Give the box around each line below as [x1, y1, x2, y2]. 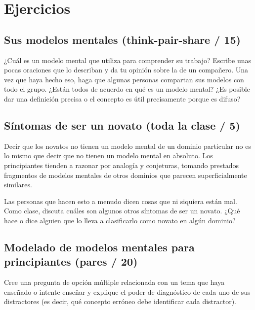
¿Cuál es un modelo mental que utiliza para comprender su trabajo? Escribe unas [4, 55, 252, 65]
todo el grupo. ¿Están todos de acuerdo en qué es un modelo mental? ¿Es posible [4, 84, 250, 94]
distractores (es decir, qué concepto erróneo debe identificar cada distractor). [4, 296, 236, 307]
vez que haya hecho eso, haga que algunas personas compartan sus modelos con [4, 74, 244, 84]
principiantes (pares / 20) [4, 254, 138, 269]
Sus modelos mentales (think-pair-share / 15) [4, 32, 241, 47]
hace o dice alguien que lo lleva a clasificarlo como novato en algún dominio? [4, 215, 236, 225]
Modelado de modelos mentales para [4, 239, 195, 254]
